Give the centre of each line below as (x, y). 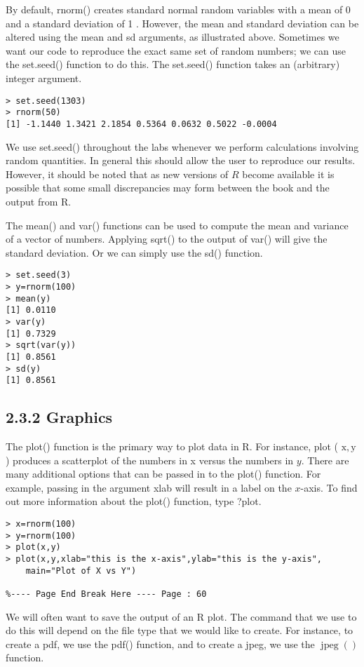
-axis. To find (329, 487)
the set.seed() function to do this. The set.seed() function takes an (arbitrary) (173, 64)
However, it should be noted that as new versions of (117, 174)
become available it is (288, 174)
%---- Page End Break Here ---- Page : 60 (106, 594)
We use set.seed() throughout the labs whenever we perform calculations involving (182, 146)
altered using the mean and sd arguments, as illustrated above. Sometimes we (173, 37)
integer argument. (44, 78)
